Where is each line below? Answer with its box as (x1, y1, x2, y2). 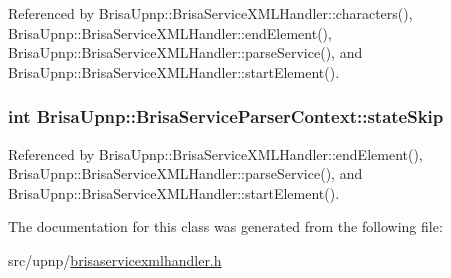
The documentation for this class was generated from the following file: (8, 216, 443, 237)
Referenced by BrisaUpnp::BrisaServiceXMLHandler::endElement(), (8, 143, 423, 164)
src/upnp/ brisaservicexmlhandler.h (8, 249, 222, 270)
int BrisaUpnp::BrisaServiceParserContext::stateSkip (8, 104, 444, 129)
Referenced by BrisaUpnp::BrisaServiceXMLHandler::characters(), (8, 3, 413, 23)
